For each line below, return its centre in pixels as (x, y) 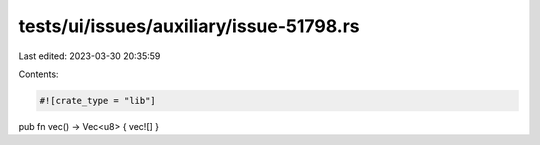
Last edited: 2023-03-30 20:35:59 (89, 56)
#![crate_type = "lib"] (98, 100)
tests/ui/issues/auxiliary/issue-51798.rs (189, 26)
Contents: (38, 74)
